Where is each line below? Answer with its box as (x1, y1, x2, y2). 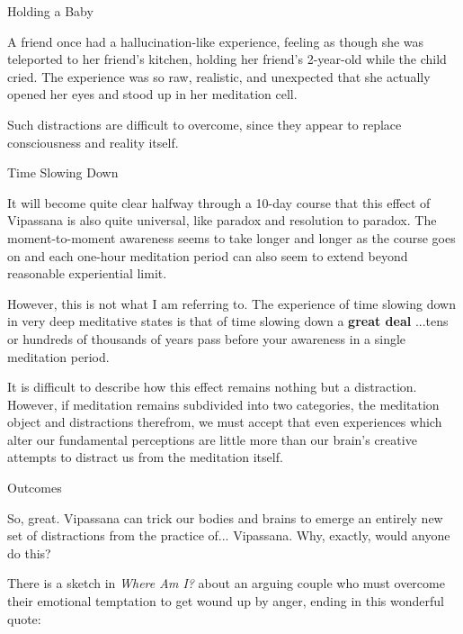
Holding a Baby (7, 2, 93, 20)
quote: (7, 609, 41, 628)
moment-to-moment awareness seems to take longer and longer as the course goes (7, 228, 456, 247)
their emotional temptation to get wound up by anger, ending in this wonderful (7, 592, 444, 611)
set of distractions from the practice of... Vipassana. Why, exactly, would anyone (7, 526, 450, 545)
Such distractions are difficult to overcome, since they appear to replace (7, 114, 402, 133)
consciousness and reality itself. (7, 132, 179, 151)
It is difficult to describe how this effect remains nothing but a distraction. (7, 377, 417, 396)
